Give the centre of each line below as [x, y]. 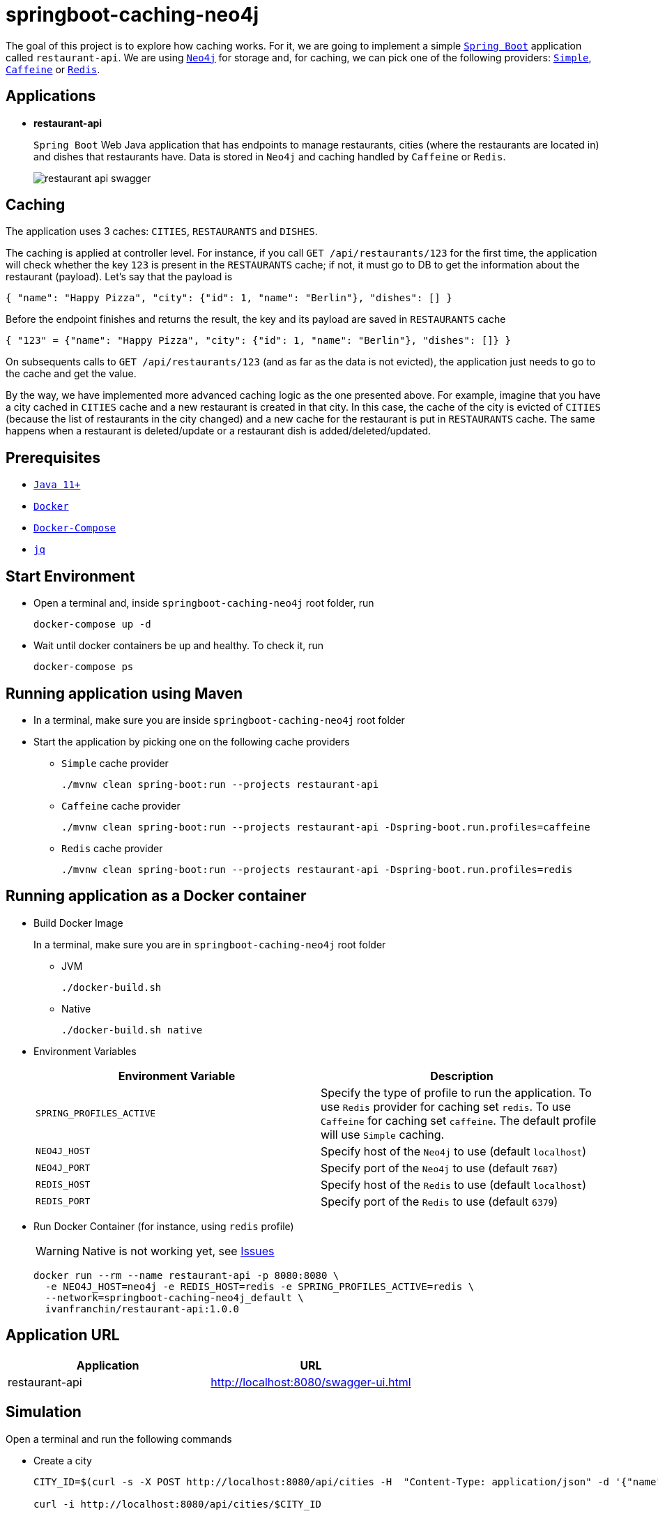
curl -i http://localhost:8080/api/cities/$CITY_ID [178, 1504]
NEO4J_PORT [63, 1168]
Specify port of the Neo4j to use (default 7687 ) [439, 1168]
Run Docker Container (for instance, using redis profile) [164, 1226]
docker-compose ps [84, 667]
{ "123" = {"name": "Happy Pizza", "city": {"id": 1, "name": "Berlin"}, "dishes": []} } [258, 341]
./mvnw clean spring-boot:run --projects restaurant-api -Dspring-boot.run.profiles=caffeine [326, 827]
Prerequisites [53, 457]
